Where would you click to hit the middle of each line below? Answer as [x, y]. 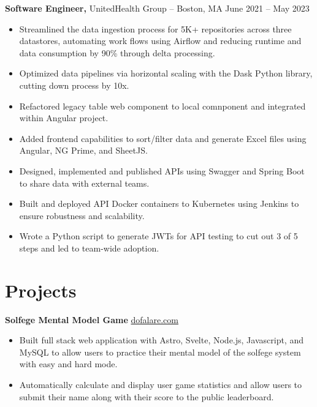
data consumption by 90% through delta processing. [117, 52]
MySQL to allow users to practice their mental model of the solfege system [160, 352]
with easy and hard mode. [68, 364]
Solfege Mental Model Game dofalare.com [92, 319]
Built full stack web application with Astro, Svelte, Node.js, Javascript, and [161, 340]
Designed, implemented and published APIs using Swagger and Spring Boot [162, 170]
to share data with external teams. [84, 183]
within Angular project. [64, 118]
